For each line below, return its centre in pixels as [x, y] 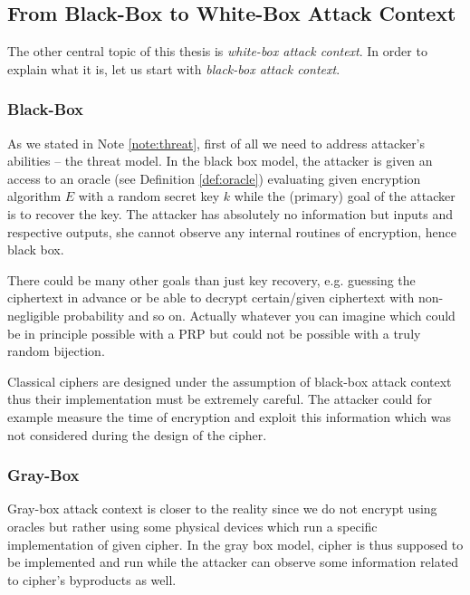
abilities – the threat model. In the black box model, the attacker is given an [220, 161]
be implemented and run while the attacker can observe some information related [233, 562]
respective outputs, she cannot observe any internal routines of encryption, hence [232, 231]
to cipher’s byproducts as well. [92, 579]
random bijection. [56, 351]
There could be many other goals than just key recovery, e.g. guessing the [211, 279]
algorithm [34, 196]
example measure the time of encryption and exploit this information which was [229, 416]
